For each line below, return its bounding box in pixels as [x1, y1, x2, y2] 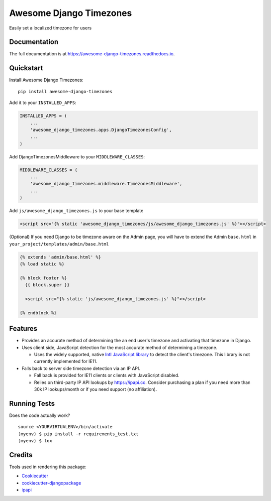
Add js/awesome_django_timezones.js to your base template [9, 208, 144, 214]
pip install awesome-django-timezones [18, 89, 113, 94]
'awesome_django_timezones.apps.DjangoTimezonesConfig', [30, 127, 172, 132]
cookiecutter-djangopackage [21, 480, 82, 486]
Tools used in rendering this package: [9, 464, 87, 470]
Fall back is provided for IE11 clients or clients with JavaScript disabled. [34, 373, 180, 378]
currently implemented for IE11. [34, 359, 97, 365]
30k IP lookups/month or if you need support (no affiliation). [34, 386, 157, 392]
